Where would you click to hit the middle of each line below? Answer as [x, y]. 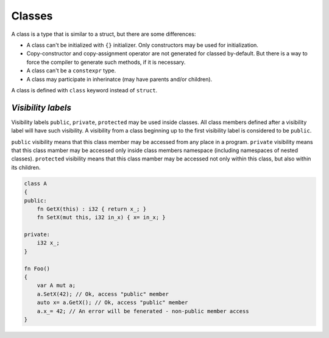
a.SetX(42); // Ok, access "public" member [103, 294]
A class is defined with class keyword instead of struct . [84, 90]
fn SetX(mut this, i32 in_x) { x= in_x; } [101, 218]
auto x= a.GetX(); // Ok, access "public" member [112, 303]
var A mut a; [56, 285]
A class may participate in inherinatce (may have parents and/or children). [119, 79]
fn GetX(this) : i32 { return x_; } [91, 209]
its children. [26, 167]
